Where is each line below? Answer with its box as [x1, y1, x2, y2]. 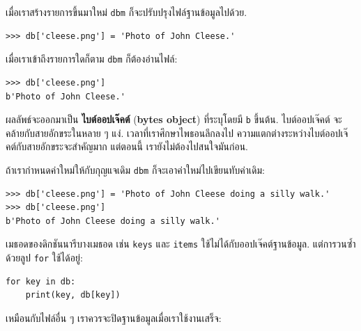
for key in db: [6, 276, 76, 286]
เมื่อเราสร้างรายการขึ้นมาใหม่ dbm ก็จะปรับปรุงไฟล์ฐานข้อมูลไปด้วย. [6, 5, 247, 19]
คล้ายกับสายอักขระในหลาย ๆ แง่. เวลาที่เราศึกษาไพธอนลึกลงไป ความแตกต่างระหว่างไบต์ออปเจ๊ [6, 125, 348, 140]
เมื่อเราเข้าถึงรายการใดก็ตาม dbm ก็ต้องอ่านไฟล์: [6, 51, 178, 66]
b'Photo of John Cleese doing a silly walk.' [6, 216, 220, 226]
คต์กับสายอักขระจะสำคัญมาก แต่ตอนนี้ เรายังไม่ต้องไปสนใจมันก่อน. [6, 139, 248, 154]
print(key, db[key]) [25, 290, 121, 300]
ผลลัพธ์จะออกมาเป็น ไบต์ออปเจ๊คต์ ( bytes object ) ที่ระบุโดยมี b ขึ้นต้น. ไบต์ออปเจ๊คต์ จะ [6, 112, 342, 127]
